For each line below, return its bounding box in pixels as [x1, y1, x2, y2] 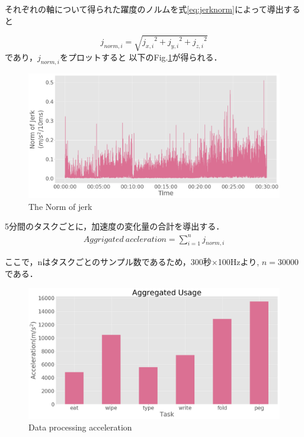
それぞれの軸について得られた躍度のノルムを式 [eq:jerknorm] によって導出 [5, 3, 284, 15]
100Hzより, [217, 256, 260, 268]
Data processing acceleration [28, 421, 132, 433]
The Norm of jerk [28, 200, 92, 212]
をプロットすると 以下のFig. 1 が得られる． [59, 50, 222, 63]
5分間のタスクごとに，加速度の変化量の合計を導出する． [5, 220, 225, 232]
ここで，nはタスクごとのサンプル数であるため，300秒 [5, 256, 212, 268]
